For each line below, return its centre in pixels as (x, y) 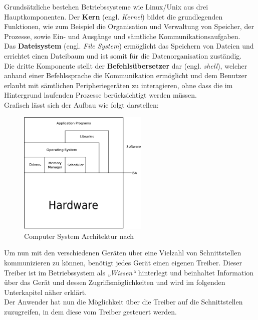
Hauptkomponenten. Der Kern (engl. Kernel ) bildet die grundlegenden (113, 16)
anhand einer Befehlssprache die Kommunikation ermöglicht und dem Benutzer (126, 75)
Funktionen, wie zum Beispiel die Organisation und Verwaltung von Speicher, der (129, 26)
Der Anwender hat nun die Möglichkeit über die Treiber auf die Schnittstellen (123, 302)
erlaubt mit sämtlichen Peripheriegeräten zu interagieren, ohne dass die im (118, 85)
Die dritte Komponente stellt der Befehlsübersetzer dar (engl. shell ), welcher (126, 65)
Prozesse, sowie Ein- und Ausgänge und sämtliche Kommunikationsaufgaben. (122, 36)
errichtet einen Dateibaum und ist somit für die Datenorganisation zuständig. (123, 55)
